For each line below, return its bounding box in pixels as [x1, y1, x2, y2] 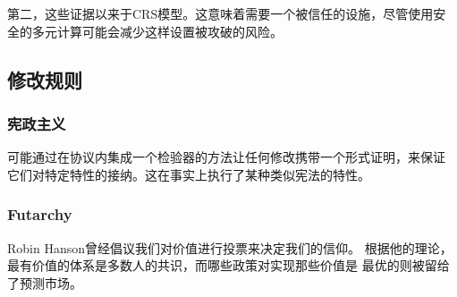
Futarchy [7, 203, 72, 225]
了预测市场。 [7, 273, 82, 292]
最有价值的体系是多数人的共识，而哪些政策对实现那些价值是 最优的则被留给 [7, 256, 450, 275]
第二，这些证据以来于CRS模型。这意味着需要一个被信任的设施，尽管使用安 [7, 4, 446, 22]
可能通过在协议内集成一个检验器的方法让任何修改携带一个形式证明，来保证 [7, 148, 445, 166]
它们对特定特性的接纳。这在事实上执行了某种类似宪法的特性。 [7, 165, 370, 183]
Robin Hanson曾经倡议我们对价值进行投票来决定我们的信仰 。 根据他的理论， [7, 238, 453, 257]
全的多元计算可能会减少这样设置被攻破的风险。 [7, 21, 283, 40]
